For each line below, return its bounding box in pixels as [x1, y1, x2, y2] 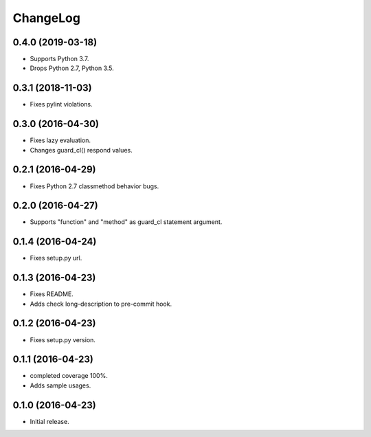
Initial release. [30, 417, 69, 425]
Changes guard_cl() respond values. [30, 146, 133, 154]
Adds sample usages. [30, 381, 91, 390]
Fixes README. [30, 290, 74, 298]
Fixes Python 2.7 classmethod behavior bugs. [30, 182, 159, 190]
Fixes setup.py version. [30, 335, 96, 344]
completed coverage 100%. [30, 372, 108, 380]
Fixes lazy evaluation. [30, 136, 91, 144]
